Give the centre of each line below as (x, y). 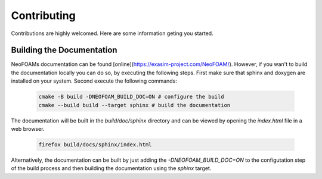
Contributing (43, 15)
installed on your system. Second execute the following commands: (94, 81)
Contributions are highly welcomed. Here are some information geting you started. (112, 33)
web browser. (28, 128)
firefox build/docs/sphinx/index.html (95, 145)
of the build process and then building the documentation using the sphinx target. (111, 168)
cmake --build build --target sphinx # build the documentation (134, 105)
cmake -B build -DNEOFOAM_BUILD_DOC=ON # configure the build (131, 97)
